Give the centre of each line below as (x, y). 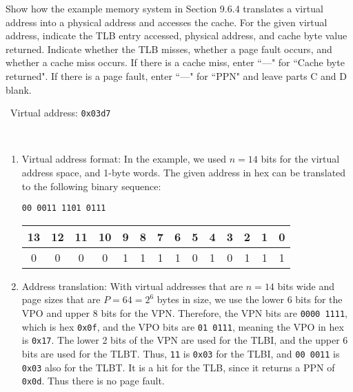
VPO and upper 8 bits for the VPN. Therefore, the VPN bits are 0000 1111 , (184, 313)
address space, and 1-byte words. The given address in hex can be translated (184, 172)
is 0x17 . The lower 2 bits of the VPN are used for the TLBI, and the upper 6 (185, 340)
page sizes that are (61, 299)
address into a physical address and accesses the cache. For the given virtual (167, 22)
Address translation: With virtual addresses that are (132, 286)
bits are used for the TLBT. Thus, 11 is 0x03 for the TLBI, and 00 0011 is (181, 353)
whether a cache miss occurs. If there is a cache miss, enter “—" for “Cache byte (175, 62)
